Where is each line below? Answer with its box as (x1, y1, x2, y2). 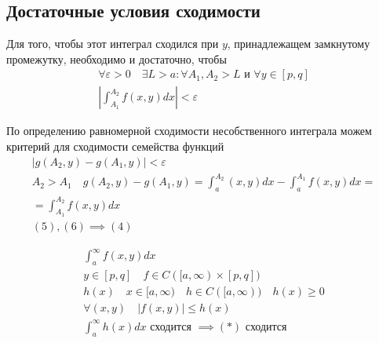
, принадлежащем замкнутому (227, 35, 370, 52)
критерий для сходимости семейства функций (6, 138, 224, 155)
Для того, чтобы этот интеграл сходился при (6, 35, 219, 52)
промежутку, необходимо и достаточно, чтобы (6, 50, 227, 67)
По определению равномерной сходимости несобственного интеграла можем (6, 122, 372, 139)
